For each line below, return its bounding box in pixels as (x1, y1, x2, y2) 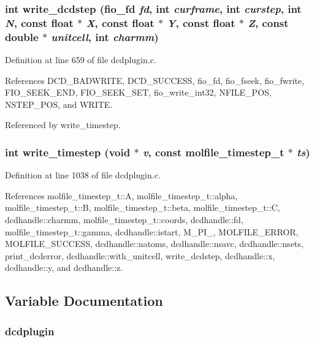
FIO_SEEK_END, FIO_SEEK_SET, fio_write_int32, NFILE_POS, (5, 86, 272, 99)
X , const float (86, 15, 155, 30)
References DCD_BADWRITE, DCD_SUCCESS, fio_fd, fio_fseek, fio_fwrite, (5, 74, 304, 86)
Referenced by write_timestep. (5, 118, 121, 131)
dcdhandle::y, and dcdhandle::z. (5, 261, 123, 274)
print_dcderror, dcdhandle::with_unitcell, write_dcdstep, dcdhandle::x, (5, 249, 275, 262)
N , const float (5, 15, 74, 30)
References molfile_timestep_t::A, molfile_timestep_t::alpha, (5, 189, 238, 202)
